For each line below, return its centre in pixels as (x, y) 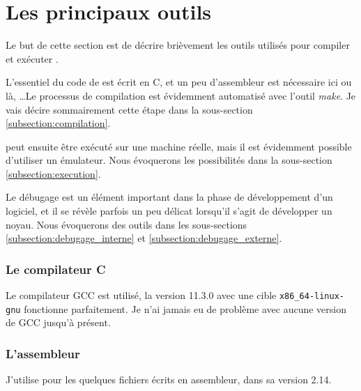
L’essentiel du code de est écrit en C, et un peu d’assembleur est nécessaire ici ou (179, 82)
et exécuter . (32, 58)
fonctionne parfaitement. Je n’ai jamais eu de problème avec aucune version (185, 308)
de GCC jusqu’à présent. (58, 322)
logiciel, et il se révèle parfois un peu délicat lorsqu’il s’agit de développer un (169, 211)
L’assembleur (43, 353)
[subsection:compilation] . (58, 123)
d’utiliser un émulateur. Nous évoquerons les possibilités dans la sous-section (169, 160)
